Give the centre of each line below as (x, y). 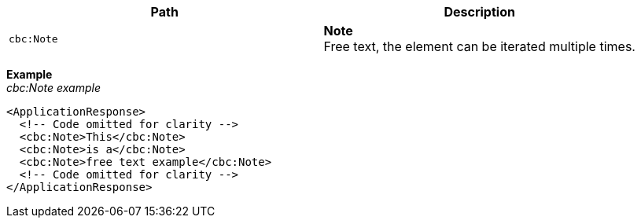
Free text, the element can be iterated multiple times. (479, 46)
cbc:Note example (53, 88)
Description (479, 12)
